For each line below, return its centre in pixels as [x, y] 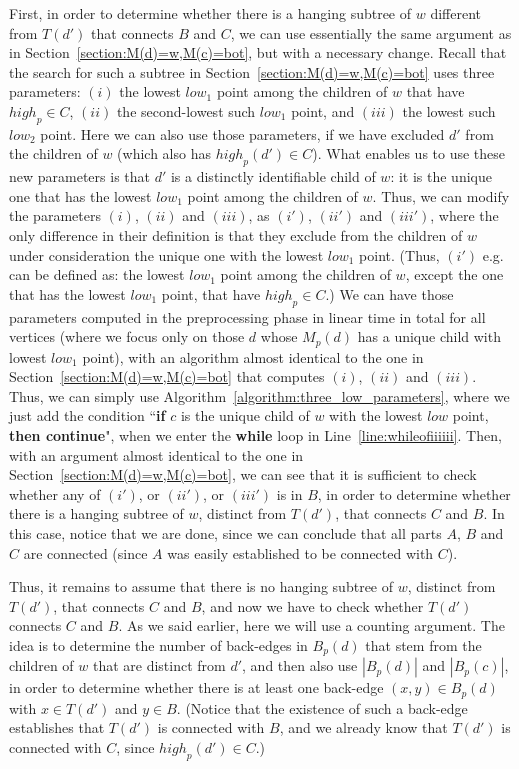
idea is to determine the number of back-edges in [158, 644]
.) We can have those [389, 293]
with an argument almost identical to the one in [156, 454]
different [455, 13]
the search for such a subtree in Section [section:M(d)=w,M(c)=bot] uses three [252, 71]
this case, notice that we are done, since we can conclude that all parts [225, 532]
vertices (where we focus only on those [127, 336]
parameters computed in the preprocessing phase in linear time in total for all [247, 316]
